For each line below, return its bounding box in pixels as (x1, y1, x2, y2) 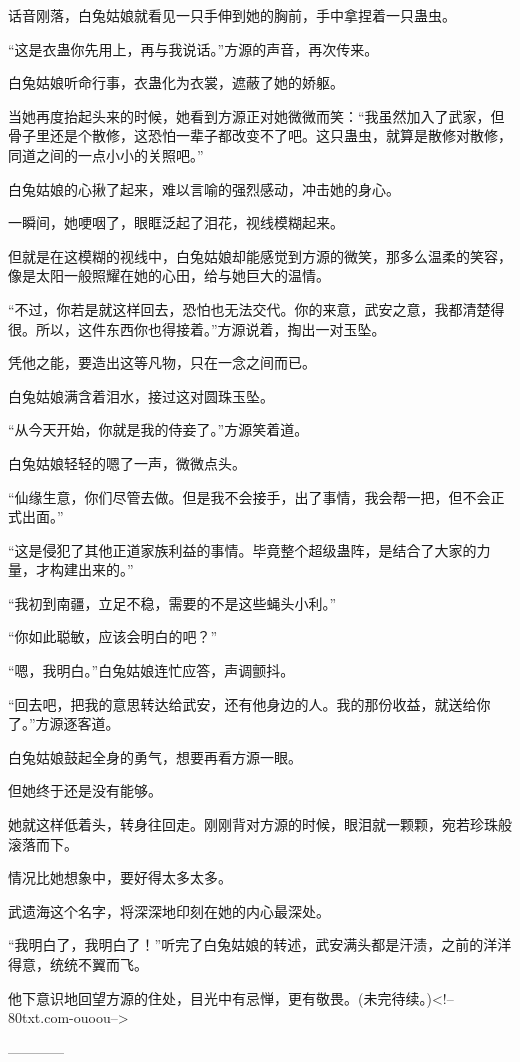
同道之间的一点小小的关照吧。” (8, 144, 204, 165)
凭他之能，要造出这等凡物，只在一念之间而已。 (8, 352, 316, 373)
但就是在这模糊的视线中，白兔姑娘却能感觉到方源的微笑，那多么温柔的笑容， (8, 245, 512, 266)
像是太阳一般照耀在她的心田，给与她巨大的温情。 (8, 265, 330, 286)
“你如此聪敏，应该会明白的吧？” (8, 626, 218, 647)
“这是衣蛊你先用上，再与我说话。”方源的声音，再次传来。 (8, 38, 379, 59)
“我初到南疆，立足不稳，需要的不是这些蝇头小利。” (8, 592, 337, 613)
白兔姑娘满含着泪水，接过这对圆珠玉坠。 (8, 385, 274, 406)
